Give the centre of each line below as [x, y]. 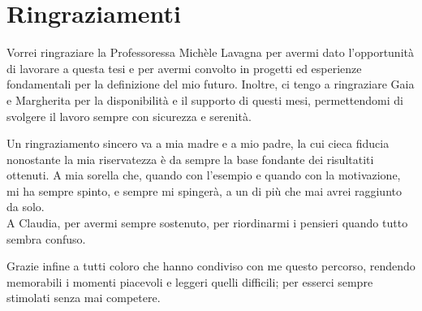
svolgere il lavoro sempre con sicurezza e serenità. [129, 116]
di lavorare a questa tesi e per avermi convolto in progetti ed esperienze [184, 68]
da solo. [26, 207]
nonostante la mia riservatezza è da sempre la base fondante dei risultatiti [190, 159]
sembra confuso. [46, 238]
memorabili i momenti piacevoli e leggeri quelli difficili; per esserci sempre [190, 281]
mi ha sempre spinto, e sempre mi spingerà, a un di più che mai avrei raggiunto [204, 190]
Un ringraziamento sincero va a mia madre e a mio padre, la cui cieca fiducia [198, 143]
